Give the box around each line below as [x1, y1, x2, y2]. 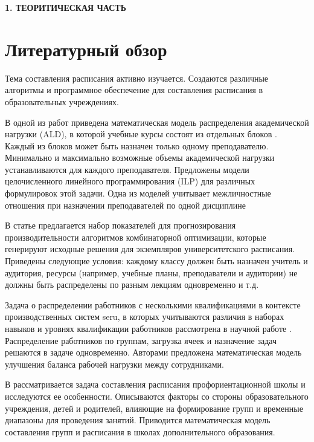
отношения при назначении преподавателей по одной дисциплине [5, 198, 246, 211]
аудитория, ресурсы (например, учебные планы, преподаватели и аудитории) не [5, 266, 298, 279]
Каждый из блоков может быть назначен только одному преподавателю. [5, 139, 269, 152]
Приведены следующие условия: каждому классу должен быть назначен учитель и [5, 255, 308, 267]
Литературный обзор [5, 36, 167, 61]
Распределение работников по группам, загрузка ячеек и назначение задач [5, 334, 277, 346]
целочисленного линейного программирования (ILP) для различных [5, 175, 255, 187]
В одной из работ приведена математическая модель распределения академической [5, 115, 309, 128]
